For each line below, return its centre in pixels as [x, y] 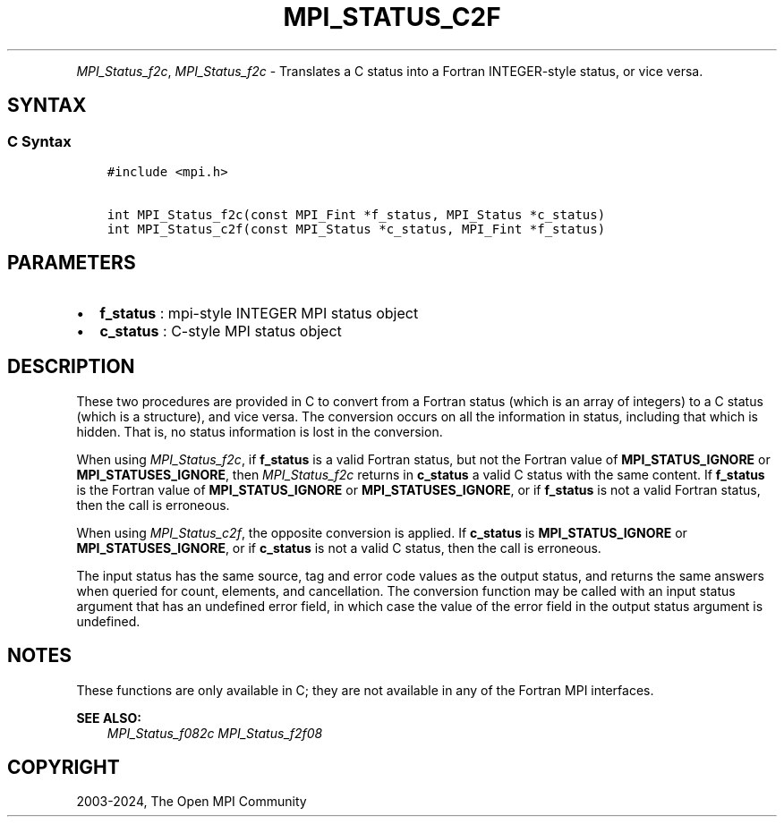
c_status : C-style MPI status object [221, 331]
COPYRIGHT [64, 767]
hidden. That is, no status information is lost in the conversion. [260, 431]
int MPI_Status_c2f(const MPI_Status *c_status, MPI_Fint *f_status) [356, 229]
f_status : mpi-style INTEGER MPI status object [259, 313]
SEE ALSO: [109, 718]
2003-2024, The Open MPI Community [192, 802]
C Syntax [39, 141]
